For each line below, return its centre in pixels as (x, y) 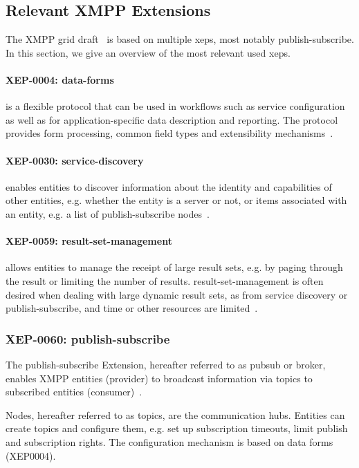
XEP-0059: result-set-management (89, 241)
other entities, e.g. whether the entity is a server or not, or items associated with (176, 200)
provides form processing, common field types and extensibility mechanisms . (169, 133)
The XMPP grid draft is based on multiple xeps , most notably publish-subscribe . (180, 39)
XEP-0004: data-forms (60, 79)
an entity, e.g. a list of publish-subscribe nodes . (108, 213)
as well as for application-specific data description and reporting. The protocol (172, 119)
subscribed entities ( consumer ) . (74, 392)
